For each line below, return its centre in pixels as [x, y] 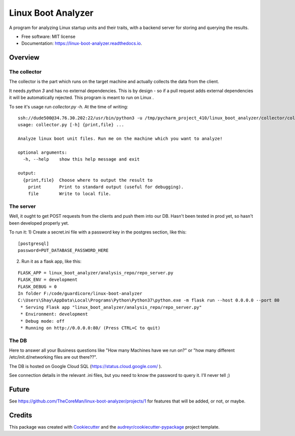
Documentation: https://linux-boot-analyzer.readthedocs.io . [82, 43]
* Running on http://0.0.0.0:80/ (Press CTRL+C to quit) [90, 328]
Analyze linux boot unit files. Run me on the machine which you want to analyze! [120, 139]
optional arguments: [43, 152]
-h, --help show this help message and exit [81, 159]
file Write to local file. [70, 194]
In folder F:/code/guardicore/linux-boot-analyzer [80, 293]
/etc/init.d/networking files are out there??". [53, 357]
